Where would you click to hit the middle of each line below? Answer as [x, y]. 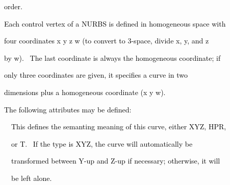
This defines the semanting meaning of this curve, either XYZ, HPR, [119, 126]
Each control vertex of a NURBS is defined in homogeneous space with [115, 23]
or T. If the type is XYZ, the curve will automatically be [102, 143]
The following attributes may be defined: [68, 109]
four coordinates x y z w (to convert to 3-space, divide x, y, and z [106, 41]
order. [13, 6]
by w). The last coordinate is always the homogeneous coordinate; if [112, 57]
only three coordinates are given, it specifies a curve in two [96, 75]
